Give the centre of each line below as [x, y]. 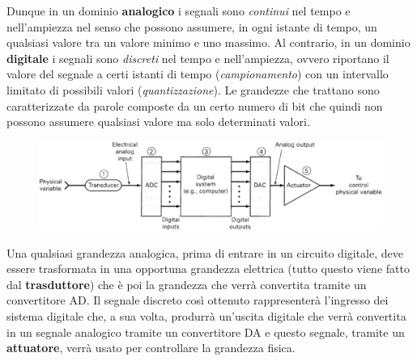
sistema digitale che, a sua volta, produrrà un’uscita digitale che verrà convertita [206, 315]
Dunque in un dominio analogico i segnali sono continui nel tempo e [179, 10]
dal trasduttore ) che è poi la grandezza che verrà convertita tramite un [187, 284]
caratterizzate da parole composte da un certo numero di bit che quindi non [195, 105]
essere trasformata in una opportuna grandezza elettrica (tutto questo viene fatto [208, 269]
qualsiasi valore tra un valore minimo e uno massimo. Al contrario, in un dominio [208, 42]
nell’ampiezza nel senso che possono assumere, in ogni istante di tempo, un [192, 26]
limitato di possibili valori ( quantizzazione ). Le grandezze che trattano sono [193, 89]
